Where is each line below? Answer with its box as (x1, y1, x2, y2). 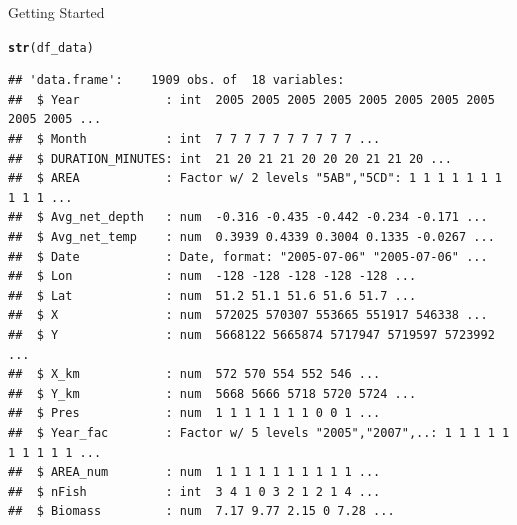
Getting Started (8, 2, 105, 22)
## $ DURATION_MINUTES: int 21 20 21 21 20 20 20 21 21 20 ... (8, 151, 452, 166)
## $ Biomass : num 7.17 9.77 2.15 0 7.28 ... (8, 504, 395, 519)
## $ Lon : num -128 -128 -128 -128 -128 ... (8, 269, 417, 284)
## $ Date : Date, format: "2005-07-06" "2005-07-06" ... (8, 249, 488, 264)
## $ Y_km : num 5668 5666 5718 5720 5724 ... (8, 386, 417, 401)
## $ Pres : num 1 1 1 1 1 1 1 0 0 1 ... (8, 406, 381, 421)
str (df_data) (8, 40, 94, 55)
